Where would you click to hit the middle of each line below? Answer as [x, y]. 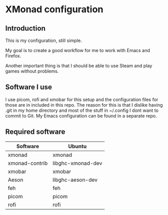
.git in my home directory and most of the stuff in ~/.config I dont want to [82, 110]
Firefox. [13, 56]
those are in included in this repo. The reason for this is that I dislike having [84, 105]
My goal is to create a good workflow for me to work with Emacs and [78, 50]
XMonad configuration [54, 9]
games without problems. [32, 71]
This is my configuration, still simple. [44, 40]
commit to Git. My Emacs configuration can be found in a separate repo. [81, 115]
